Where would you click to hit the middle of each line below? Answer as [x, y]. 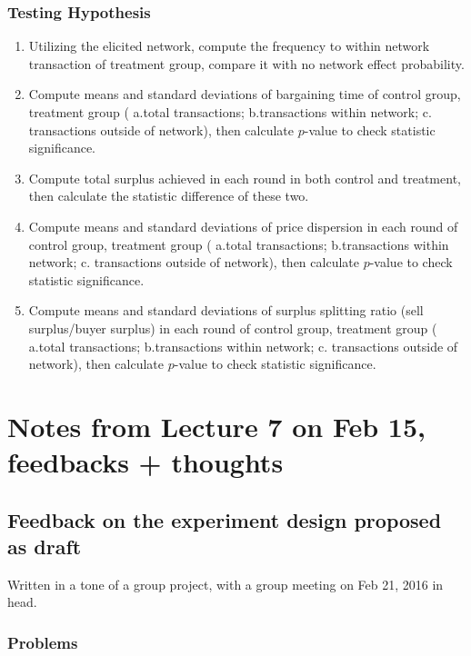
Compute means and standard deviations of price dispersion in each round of [243, 226]
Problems [43, 642]
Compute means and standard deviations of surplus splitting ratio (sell [226, 310]
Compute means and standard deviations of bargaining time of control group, [245, 94]
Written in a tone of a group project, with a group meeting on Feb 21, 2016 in [225, 584]
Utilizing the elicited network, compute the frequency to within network [229, 46]
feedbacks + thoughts [145, 462]
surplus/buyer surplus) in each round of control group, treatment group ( [233, 328]
